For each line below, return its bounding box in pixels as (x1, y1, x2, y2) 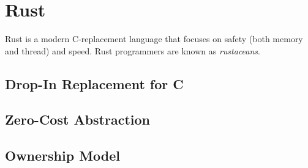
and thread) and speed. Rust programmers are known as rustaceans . (5, 44, 260, 57)
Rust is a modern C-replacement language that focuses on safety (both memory (5, 32, 303, 45)
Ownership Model (5, 146, 121, 165)
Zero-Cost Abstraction (5, 110, 150, 129)
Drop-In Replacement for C (5, 74, 184, 93)
